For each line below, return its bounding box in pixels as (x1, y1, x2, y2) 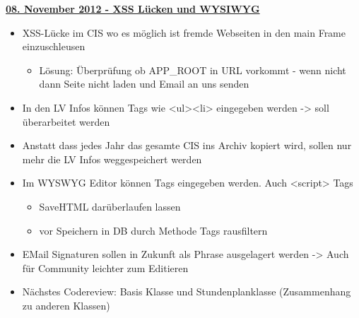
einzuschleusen (22, 39, 86, 54)
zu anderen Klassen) (22, 298, 110, 312)
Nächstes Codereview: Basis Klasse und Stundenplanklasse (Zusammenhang (22, 284, 351, 299)
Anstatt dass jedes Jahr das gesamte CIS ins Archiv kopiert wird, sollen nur (22, 138, 352, 153)
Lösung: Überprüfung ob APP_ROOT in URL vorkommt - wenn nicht (39, 62, 346, 77)
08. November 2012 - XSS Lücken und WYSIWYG (6, 1, 260, 16)
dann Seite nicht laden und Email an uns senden (39, 76, 249, 91)
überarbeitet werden (22, 114, 110, 129)
